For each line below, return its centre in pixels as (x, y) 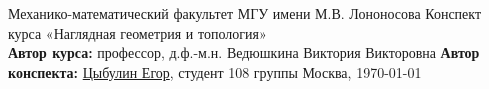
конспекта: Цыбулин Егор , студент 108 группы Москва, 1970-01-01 (215, 71)
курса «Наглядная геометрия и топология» (137, 32)
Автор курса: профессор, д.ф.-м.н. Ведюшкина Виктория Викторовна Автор (244, 52)
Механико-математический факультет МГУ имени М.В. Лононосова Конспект (245, 13)
